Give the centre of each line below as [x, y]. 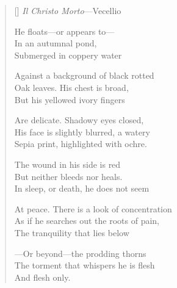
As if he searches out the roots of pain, [87, 221]
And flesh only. [42, 277]
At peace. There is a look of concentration [93, 208]
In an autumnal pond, [56, 43]
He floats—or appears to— [64, 31]
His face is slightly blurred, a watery [82, 131]
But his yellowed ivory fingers [70, 99]
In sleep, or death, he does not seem [82, 188]
